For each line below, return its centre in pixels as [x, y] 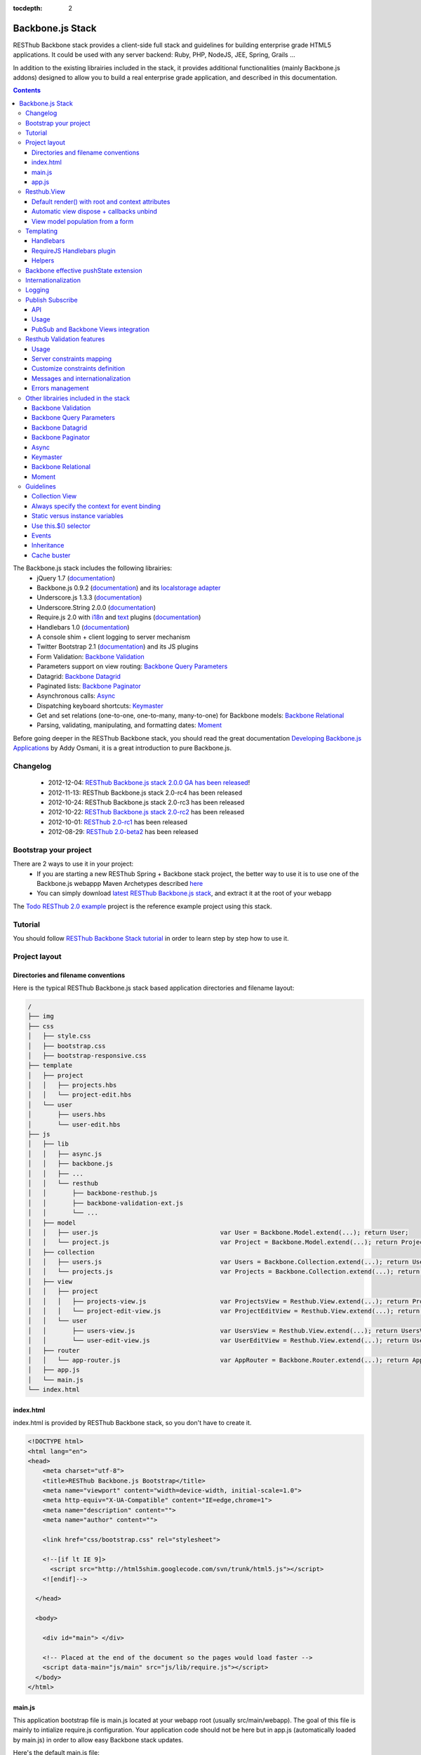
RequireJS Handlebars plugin [74, 251]
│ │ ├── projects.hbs [72, 1085]
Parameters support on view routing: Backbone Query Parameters [132, 666]
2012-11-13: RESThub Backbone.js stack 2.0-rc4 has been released [145, 793]
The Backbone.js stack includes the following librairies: [93, 568]
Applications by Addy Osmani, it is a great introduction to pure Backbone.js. [122, 748]
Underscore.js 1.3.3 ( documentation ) [89, 597]
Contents [27, 91]
